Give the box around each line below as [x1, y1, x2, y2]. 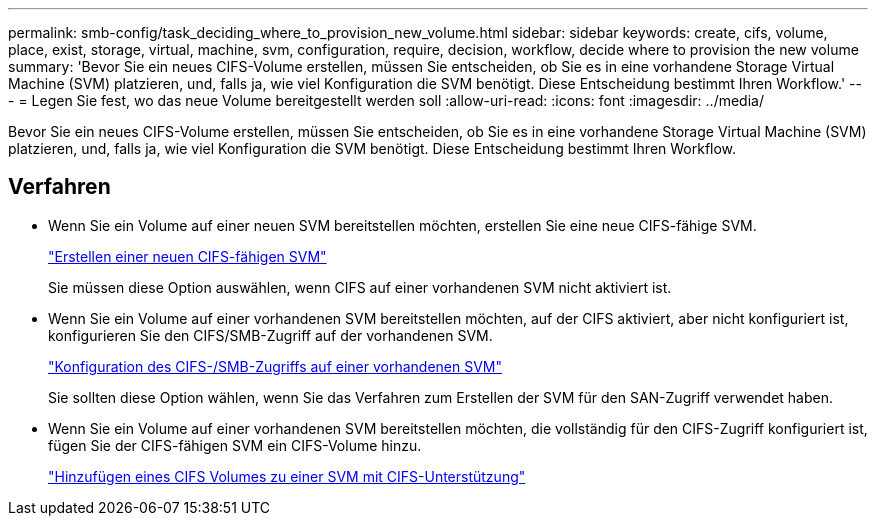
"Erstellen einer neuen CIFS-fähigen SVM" [48, 247, 327, 265]
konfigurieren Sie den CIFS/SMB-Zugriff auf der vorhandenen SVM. [48, 326, 493, 344]
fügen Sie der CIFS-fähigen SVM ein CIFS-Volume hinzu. [48, 436, 422, 454]
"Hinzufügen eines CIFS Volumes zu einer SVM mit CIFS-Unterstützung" [48, 467, 526, 485]
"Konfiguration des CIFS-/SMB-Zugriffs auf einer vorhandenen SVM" [48, 357, 503, 375]
